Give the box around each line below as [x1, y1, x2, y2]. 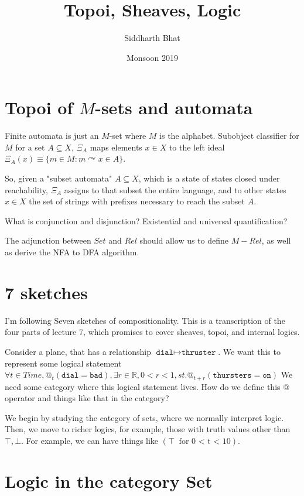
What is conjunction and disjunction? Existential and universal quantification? [5, 214, 288, 227]
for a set [15, 141, 45, 153]
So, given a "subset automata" [5, 172, 112, 184]
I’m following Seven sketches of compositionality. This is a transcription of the [5, 314, 285, 326]
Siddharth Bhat [124, 32, 180, 44]
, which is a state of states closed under [138, 172, 280, 184]
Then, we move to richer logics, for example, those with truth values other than [5, 423, 291, 435]
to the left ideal [169, 141, 225, 153]
